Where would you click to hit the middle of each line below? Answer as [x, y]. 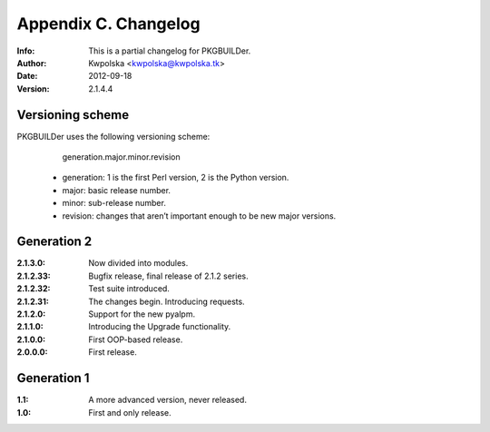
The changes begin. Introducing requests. [167, 301]
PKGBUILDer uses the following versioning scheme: [113, 136]
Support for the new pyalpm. [142, 314]
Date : [27, 76]
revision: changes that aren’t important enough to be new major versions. [199, 216]
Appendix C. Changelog [108, 24]
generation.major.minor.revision [121, 157]
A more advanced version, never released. [167, 400]
